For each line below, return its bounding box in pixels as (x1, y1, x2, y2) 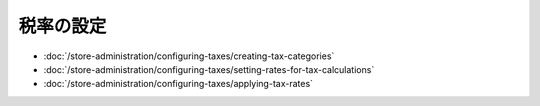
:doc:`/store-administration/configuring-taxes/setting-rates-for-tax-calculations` (43, 63, 375, 75)
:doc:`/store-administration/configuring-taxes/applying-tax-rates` (43, 78, 314, 90)
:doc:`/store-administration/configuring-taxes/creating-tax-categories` (43, 50, 335, 62)
